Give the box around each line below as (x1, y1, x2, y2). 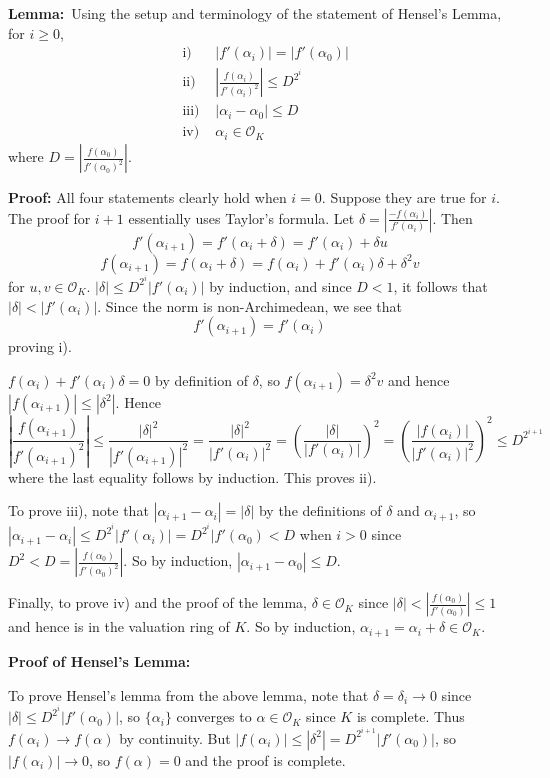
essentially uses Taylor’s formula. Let (128, 207, 355, 228)
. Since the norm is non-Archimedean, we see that (97, 295, 402, 316)
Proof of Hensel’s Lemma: (8, 650, 191, 671)
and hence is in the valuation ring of (8, 616, 230, 637)
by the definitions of (258, 500, 382, 521)
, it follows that (393, 275, 488, 296)
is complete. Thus (356, 706, 465, 727)
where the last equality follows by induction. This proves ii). (8, 466, 377, 487)
